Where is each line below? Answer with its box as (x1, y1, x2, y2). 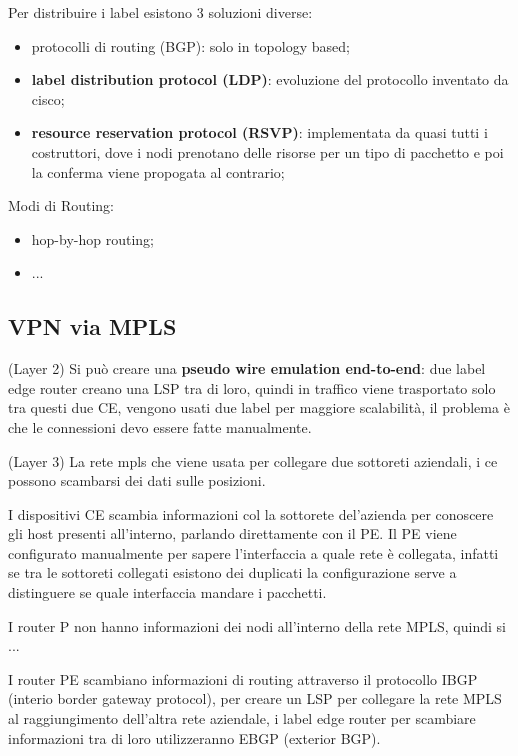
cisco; (31, 88, 65, 109)
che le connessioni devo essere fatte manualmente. (8, 416, 312, 437)
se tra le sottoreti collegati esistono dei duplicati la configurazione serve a (8, 562, 457, 583)
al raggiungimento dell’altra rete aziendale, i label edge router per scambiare (8, 708, 476, 729)
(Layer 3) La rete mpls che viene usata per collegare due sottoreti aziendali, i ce (8, 450, 498, 471)
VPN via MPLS (8, 311, 177, 342)
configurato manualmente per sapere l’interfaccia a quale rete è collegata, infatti (8, 542, 499, 563)
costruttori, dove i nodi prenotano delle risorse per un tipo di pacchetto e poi (31, 141, 504, 162)
